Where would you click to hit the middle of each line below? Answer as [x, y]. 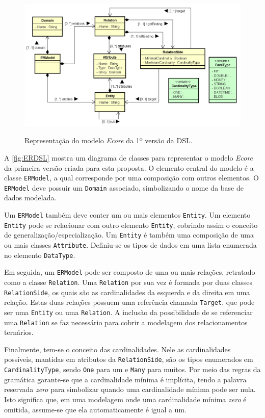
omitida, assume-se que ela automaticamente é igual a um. [95, 409]
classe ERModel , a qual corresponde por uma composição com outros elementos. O [131, 178]
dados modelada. [30, 198]
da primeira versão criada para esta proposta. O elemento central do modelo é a [129, 167]
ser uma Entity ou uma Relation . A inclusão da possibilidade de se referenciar [128, 312]
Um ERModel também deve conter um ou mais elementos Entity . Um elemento [127, 215]
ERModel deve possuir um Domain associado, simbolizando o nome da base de [124, 187]
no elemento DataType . [40, 255]
